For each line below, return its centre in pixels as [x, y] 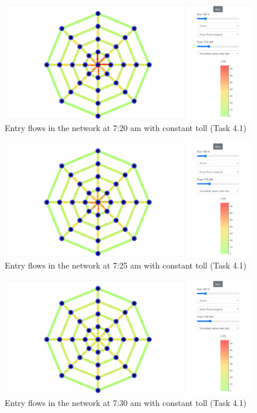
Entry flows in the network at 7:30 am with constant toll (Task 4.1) [126, 402]
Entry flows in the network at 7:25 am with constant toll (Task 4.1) [126, 265]
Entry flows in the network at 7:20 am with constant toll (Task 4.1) [126, 128]
